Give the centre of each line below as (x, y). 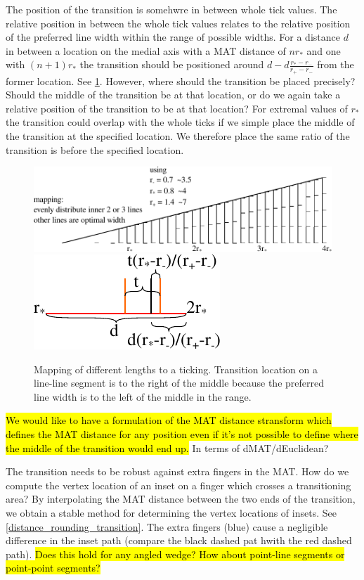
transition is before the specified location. (95, 149)
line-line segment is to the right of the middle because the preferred (179, 383)
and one (324, 50)
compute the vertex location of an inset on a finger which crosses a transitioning (178, 485)
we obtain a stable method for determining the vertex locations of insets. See (171, 513)
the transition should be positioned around (172, 64)
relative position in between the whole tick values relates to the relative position (178, 23)
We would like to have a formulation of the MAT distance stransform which (169, 420)
